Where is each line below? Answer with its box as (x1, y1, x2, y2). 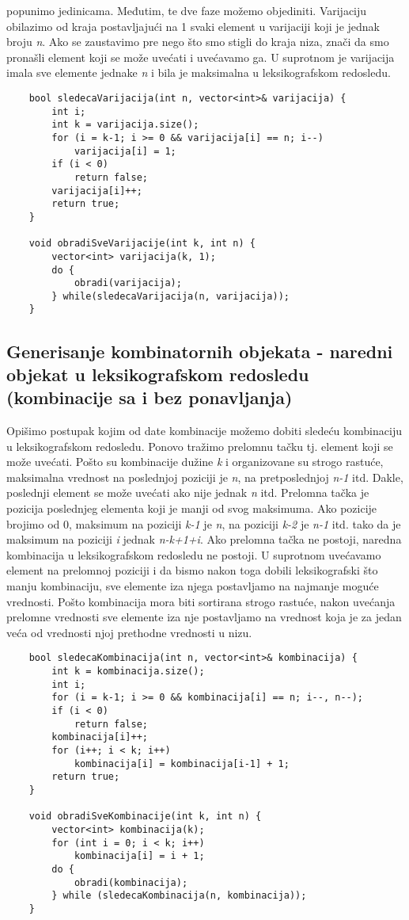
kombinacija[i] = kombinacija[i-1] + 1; (74, 758, 290, 769)
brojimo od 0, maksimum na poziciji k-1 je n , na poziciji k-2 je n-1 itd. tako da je (6, 515, 401, 532)
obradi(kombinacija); (74, 876, 188, 888)
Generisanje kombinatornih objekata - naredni (6, 338, 393, 363)
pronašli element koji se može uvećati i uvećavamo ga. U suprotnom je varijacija (6, 48, 395, 65)
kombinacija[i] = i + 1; (74, 850, 205, 862)
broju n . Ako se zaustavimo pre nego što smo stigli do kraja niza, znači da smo (6, 33, 389, 50)
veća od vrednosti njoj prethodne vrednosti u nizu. (6, 624, 252, 640)
